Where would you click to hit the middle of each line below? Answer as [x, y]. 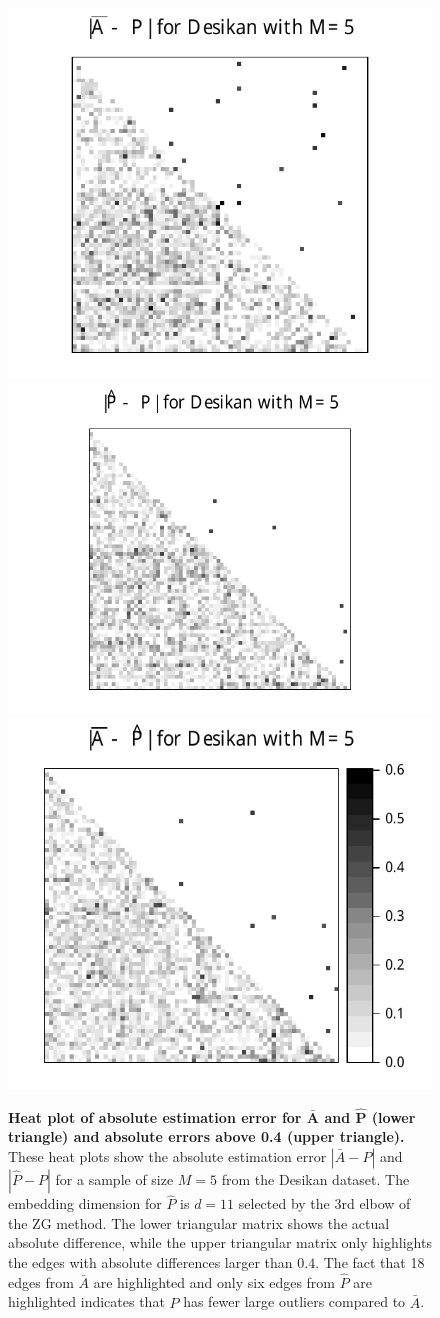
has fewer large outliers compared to [294, 1301]
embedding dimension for [85, 1203]
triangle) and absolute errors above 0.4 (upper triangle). [206, 1136]
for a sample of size [114, 1178]
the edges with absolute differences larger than [150, 1261]
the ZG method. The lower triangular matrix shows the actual [199, 1222]
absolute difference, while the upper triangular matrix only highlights [220, 1242]
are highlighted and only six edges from [214, 1281]
